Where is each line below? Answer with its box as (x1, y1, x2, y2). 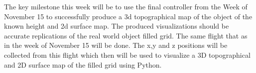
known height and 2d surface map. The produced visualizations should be (4, 21, 229, 31)
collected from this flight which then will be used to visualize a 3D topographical (4, 49, 251, 60)
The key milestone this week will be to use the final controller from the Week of (4, 1, 248, 11)
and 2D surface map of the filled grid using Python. (4, 59, 162, 70)
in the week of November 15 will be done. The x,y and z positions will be (4, 40, 228, 50)
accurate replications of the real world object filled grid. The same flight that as (4, 30, 248, 40)
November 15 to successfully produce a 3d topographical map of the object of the (4, 11, 253, 21)
